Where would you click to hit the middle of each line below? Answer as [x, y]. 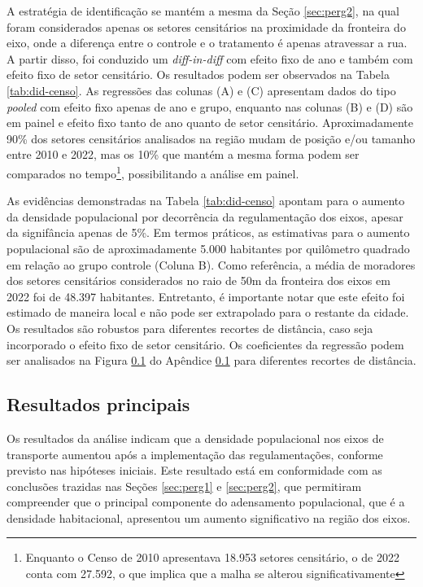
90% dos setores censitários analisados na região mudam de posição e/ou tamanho [211, 138]
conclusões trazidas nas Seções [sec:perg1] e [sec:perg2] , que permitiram [184, 486]
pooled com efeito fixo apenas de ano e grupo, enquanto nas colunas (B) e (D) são [210, 106]
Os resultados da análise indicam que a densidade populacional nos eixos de [195, 438]
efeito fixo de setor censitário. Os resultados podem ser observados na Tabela [198, 74]
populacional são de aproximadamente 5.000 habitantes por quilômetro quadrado [208, 248]
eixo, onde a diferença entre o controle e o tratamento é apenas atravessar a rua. [207, 43]
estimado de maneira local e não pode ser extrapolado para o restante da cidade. [208, 312]
